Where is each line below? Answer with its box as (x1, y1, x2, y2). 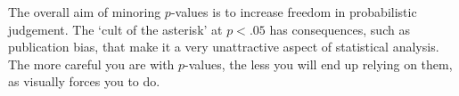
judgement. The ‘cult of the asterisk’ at (8, 20, 223, 38)
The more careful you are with (8, 54, 175, 73)
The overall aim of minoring (8, 3, 161, 20)
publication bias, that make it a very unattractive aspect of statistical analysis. (8, 37, 439, 56)
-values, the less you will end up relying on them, (184, 54, 453, 73)
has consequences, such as (269, 20, 410, 38)
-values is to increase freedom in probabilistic (170, 3, 417, 20)
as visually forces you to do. (8, 72, 160, 91)
